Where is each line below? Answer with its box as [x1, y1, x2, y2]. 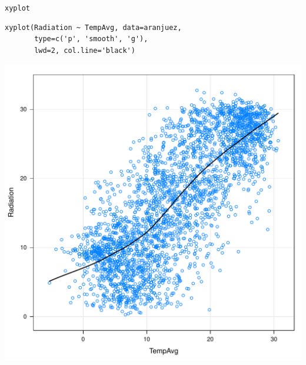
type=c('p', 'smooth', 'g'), [34, 35, 148, 43]
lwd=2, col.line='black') [34, 46, 135, 55]
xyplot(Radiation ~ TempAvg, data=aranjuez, [5, 23, 182, 32]
